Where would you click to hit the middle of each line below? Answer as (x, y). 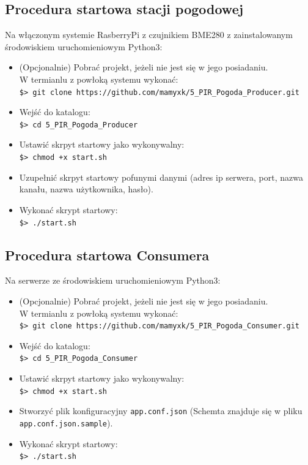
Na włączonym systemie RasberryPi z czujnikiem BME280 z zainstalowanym (149, 35)
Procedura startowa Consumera (107, 255)
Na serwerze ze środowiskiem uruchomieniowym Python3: (113, 280)
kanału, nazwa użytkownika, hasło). (86, 189)
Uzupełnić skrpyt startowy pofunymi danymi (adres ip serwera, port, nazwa (161, 177)
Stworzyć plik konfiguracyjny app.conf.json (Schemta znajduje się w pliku (161, 411)
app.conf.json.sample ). (66, 422)
